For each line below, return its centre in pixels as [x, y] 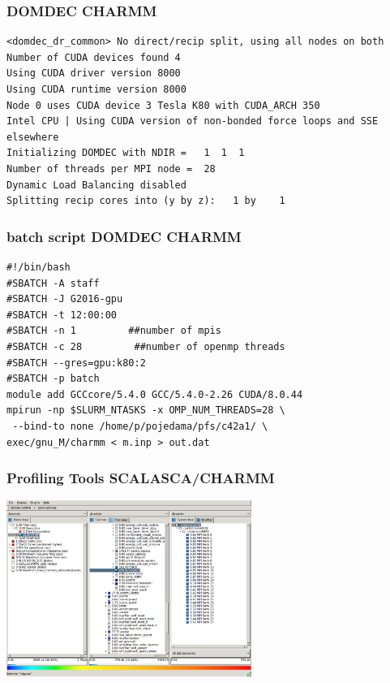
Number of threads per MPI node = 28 [111, 169]
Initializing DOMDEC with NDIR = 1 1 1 [126, 153]
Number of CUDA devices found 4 [94, 57]
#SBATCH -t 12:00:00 [62, 315]
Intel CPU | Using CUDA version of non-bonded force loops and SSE [193, 121]
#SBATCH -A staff [53, 283]
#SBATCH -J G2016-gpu [65, 299]
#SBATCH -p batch [53, 379]
